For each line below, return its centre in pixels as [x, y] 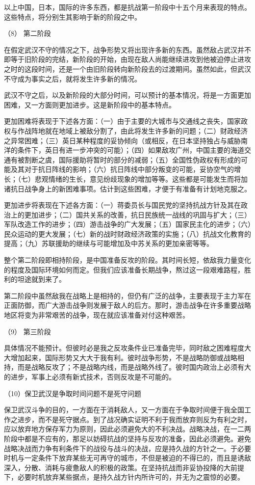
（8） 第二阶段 [27, 33]
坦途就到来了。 [41, 279]
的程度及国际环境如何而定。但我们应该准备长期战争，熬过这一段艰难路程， [124, 269]
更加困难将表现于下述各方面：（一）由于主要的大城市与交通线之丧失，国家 [122, 121]
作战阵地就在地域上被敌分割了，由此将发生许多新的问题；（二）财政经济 [132, 130]
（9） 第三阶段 [27, 331]
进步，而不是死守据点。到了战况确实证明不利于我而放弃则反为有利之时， [134, 419]
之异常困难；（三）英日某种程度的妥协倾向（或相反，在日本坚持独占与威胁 [122, 140]
